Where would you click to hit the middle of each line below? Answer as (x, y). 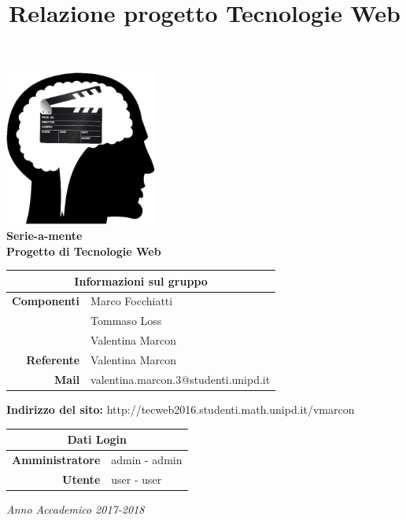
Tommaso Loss (126, 321)
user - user (137, 479)
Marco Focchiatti (132, 301)
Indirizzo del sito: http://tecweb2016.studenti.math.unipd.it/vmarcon (181, 409)
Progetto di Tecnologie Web (84, 251)
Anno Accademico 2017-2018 (76, 509)
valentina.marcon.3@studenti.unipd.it (181, 379)
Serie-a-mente (44, 235)
